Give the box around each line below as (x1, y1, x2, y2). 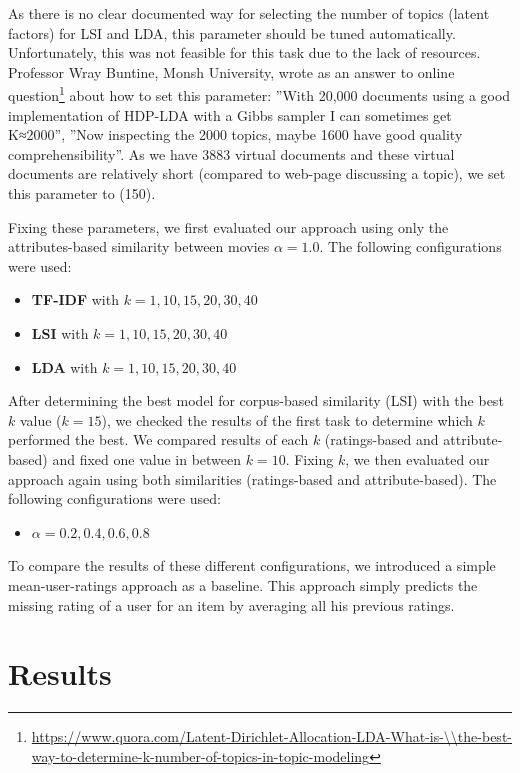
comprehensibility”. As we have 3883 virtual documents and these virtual (8, 143, 455, 164)
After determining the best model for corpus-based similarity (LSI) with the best (8, 390, 504, 411)
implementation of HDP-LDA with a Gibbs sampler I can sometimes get (8, 104, 452, 125)
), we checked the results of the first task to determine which (101, 409, 473, 430)
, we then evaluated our (345, 448, 490, 469)
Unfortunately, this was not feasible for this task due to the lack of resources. (8, 42, 481, 63)
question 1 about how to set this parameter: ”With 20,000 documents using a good (8, 82, 511, 106)
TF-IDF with (31, 289, 119, 310)
